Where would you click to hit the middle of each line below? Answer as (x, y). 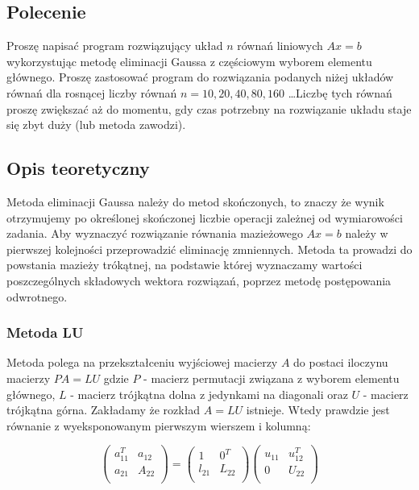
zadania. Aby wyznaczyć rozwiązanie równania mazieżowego (155, 233)
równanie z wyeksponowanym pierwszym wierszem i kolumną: (159, 425)
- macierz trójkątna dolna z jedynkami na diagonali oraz (209, 394)
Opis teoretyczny (78, 168)
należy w (367, 233)
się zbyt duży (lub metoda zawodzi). (96, 125)
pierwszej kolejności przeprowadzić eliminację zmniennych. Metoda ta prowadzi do (209, 249)
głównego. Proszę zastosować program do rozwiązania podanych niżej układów (200, 77)
